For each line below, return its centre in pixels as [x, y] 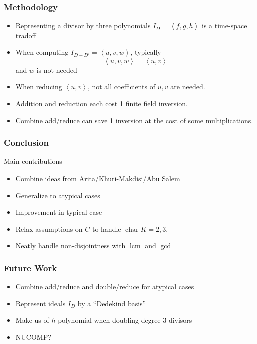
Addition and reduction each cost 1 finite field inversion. [102, 104]
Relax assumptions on [49, 228]
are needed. [188, 87]
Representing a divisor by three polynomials [83, 25]
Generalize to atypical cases [58, 195]
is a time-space [225, 25]
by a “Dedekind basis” [112, 303]
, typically [146, 52]
